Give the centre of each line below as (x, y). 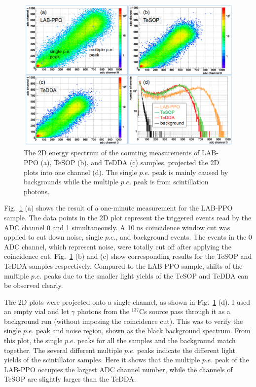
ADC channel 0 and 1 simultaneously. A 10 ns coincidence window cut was (117, 227)
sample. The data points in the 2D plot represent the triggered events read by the (128, 217)
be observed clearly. (34, 285)
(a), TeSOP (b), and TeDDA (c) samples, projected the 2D (130, 162)
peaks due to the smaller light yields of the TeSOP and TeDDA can (146, 275)
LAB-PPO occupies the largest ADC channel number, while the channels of (118, 369)
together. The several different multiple (63, 350)
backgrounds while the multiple (71, 182)
